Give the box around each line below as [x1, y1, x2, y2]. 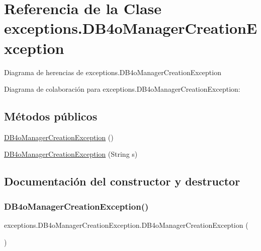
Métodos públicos [4, 108, 98, 124]
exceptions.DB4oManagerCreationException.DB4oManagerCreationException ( [4, 220, 248, 230]
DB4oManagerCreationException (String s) [4, 149, 138, 159]
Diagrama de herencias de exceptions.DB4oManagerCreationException [4, 67, 221, 77]
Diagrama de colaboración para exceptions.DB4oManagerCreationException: [4, 84, 240, 94]
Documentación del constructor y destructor [4, 173, 240, 189]
